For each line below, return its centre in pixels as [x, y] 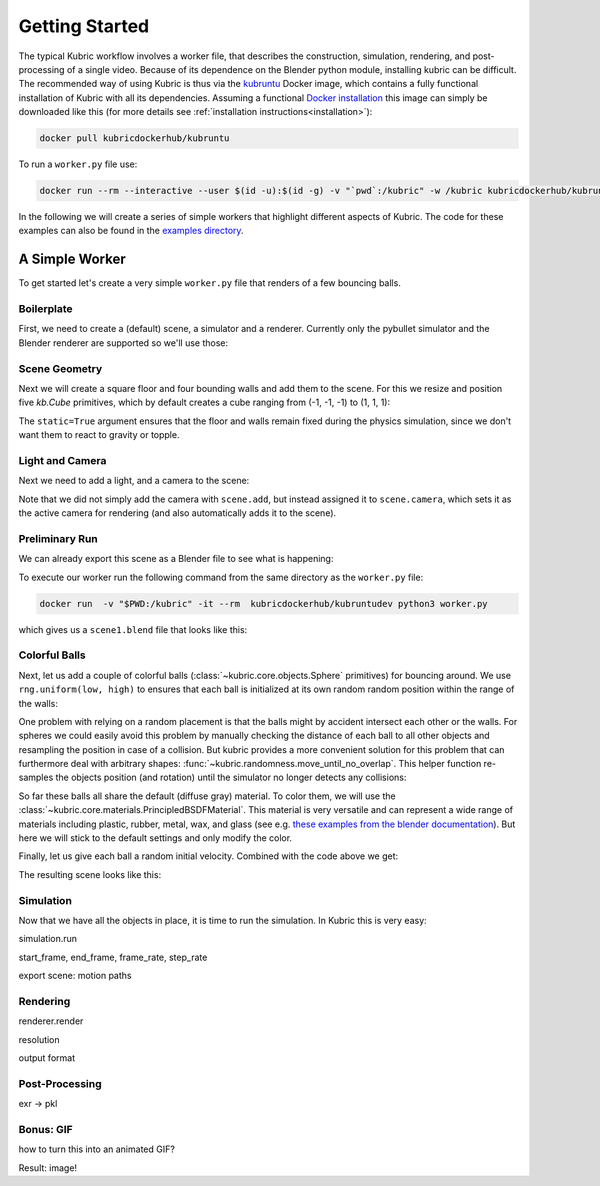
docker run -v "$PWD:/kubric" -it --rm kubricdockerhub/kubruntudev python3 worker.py [264, 603]
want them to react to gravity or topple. [99, 435]
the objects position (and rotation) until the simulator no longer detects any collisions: [231, 777]
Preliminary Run [58, 538]
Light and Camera [62, 460]
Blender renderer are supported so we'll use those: [123, 342]
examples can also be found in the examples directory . [131, 231]
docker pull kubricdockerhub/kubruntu [134, 138]
